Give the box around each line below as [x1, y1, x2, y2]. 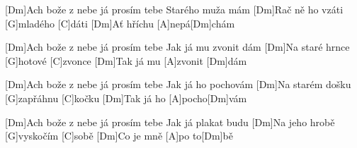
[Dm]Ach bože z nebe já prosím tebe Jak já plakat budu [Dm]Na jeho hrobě [5, 114, 335, 129]
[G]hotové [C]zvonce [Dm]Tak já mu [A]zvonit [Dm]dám [5, 53, 247, 68]
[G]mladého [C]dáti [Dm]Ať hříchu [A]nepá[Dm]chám [5, 16, 235, 30]
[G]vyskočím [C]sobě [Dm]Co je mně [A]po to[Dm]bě [5, 128, 233, 143]
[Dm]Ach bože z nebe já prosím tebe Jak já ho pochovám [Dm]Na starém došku [5, 77, 351, 92]
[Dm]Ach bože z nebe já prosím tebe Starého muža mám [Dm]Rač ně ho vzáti [5, 2, 344, 16]
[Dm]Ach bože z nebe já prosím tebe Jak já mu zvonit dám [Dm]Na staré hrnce [5, 39, 350, 54]
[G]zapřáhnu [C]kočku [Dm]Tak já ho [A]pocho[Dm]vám [5, 90, 247, 105]
